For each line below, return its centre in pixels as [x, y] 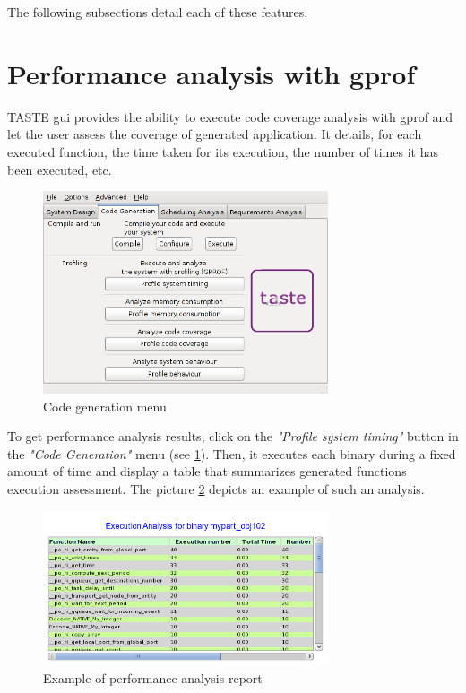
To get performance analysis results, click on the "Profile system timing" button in [233, 436]
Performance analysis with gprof [211, 73]
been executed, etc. [60, 169]
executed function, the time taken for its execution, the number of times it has [223, 151]
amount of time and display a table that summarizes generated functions [207, 471]
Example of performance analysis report [153, 677]
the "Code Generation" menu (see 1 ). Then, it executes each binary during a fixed [232, 453]
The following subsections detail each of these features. [158, 12]
